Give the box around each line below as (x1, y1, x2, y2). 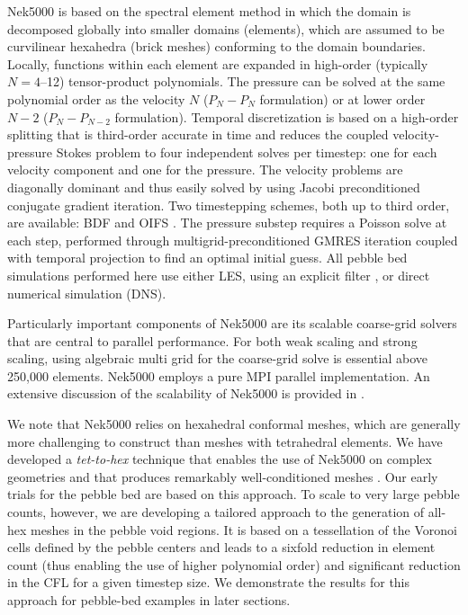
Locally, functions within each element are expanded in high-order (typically (7, 54, 428, 73)
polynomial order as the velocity (7, 89, 185, 108)
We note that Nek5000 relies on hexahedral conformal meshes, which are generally (7, 414, 461, 433)
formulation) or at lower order (259, 89, 426, 108)
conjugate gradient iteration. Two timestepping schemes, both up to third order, (7, 195, 450, 214)
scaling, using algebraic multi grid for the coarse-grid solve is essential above (7, 349, 427, 368)
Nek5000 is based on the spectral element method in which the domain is (7, 2, 411, 20)
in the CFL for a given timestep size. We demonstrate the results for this (7, 573, 410, 592)
